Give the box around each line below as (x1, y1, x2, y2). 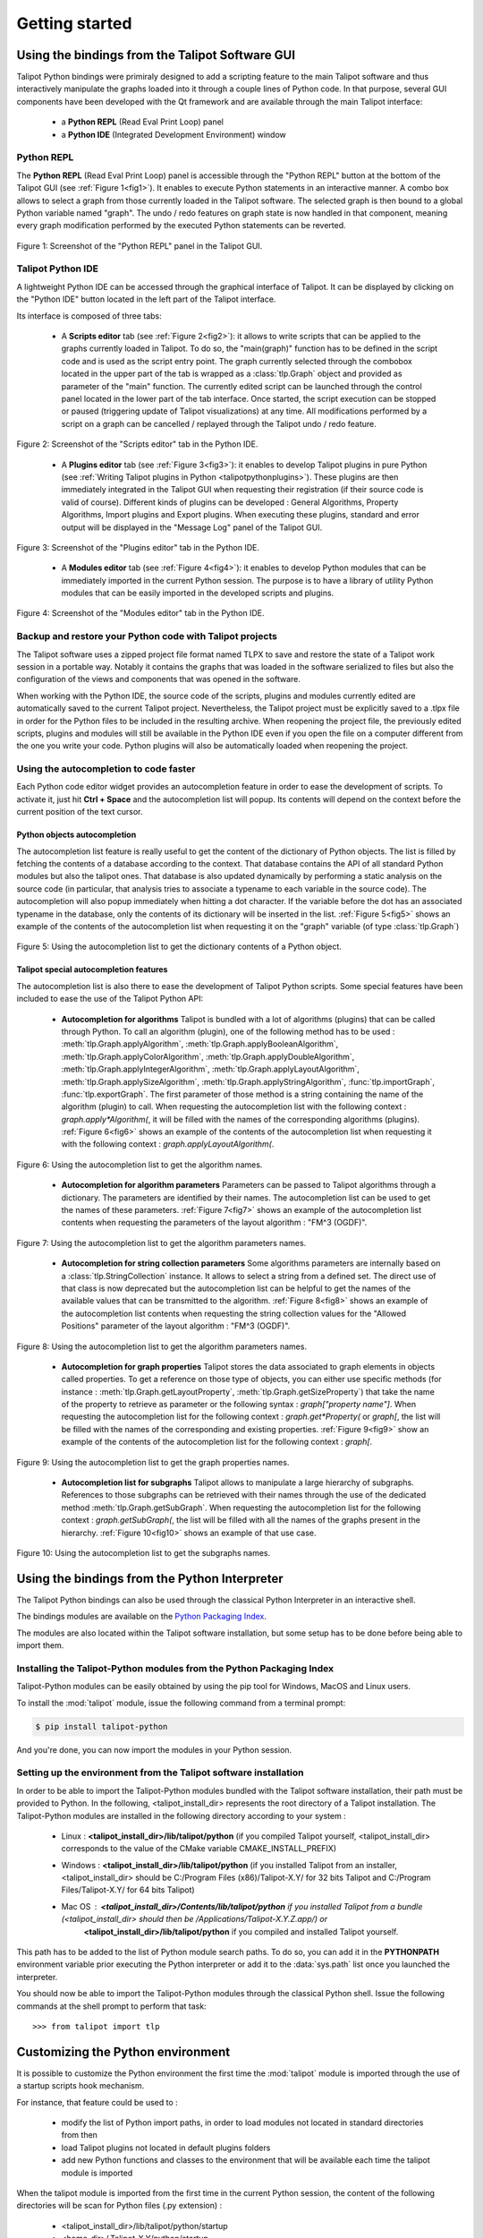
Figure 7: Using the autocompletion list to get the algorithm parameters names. (16, 1237, 307, 1248)
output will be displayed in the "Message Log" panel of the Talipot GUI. (61, 522, 323, 533)
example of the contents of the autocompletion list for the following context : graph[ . (61, 1437, 373, 1448)
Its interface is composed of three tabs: (16, 310, 162, 321)
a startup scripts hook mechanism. (16, 2080, 145, 2091)
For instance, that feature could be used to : (16, 2097, 178, 2107)
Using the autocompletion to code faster (16, 763, 196, 775)
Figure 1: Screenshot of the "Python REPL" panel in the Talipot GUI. (16, 240, 263, 251)
